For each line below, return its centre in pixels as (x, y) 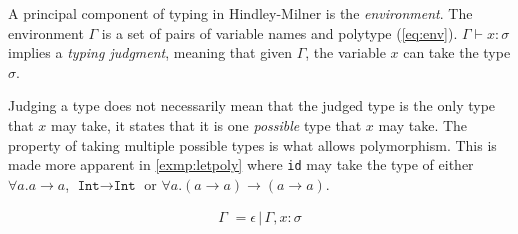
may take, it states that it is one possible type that (206, 124)
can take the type (457, 52)
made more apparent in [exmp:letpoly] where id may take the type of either (241, 164)
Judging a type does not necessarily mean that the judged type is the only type (252, 105)
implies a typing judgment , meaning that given (150, 52)
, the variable (345, 52)
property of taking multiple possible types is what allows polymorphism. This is (252, 144)
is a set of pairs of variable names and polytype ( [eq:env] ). (279, 32)
